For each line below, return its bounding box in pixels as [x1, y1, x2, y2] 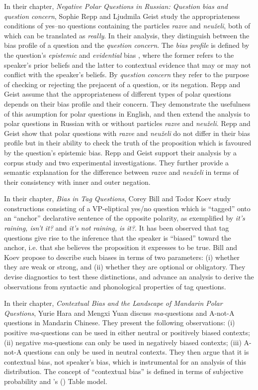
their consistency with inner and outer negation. [4, 176, 151, 187]
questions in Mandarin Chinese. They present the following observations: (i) [4, 317, 235, 328]
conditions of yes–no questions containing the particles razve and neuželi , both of [4, 20, 251, 31]
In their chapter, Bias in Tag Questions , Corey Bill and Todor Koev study [4, 193, 231, 204]
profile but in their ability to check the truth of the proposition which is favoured [4, 137, 252, 148]
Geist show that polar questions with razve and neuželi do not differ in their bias [4, 128, 251, 138]
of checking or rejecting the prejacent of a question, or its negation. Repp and [4, 79, 241, 89]
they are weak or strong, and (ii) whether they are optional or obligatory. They [4, 261, 246, 272]
